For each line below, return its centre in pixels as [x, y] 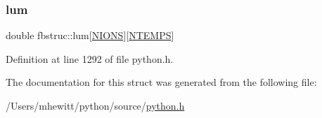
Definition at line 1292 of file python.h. [90, 58]
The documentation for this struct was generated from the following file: [161, 82]
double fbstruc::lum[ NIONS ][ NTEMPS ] [90, 35]
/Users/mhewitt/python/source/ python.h [95, 105]
